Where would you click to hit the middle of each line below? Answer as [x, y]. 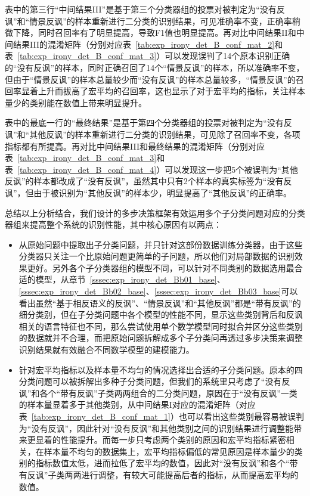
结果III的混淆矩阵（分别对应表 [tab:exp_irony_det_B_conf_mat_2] [144, 44]
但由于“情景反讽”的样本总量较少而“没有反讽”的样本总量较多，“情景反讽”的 [150, 79]
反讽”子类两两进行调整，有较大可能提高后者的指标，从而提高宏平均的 [163, 474]
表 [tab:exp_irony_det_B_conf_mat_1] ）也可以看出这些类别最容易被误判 [162, 416]
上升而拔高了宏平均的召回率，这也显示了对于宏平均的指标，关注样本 [171, 91]
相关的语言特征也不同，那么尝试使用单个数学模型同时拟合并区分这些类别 [161, 326]
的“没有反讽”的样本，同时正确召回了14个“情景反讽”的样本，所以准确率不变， [155, 67]
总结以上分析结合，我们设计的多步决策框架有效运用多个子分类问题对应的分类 [155, 213]
